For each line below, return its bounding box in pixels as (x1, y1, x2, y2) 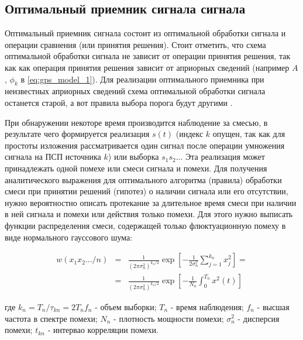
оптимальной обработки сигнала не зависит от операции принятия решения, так (5, 50, 291, 62)
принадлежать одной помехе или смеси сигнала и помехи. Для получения (5, 162, 267, 174)
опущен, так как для (212, 128, 285, 140)
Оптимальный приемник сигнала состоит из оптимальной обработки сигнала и (5, 27, 286, 39)
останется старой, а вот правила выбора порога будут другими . (5, 96, 233, 108)
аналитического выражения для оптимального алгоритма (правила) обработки (5, 173, 282, 186)
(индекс (175, 128, 204, 140)
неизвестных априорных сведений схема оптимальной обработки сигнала (5, 85, 266, 97)
